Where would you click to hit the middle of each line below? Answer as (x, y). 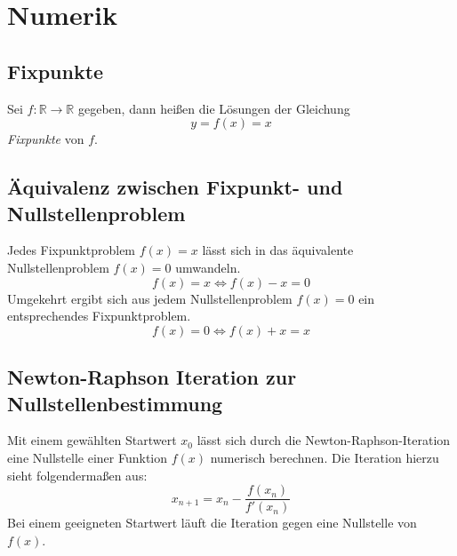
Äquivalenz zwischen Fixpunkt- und (175, 187)
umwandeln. (208, 267)
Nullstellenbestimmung (115, 403)
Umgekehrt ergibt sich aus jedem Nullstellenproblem (150, 298)
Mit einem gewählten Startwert (92, 440)
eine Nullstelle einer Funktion (87, 457)
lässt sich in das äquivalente (278, 250)
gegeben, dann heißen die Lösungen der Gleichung (214, 108)
